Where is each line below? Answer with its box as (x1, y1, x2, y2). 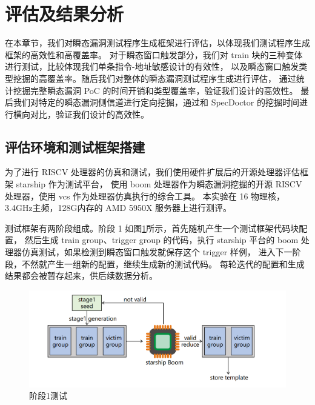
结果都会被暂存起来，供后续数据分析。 (5, 269, 157, 282)
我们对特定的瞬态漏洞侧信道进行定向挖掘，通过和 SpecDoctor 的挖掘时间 (13, 96, 299, 109)
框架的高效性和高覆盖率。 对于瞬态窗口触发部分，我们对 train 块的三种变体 (5, 48, 303, 61)
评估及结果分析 (5, 1, 124, 26)
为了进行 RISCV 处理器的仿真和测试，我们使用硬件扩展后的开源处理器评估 (5, 166, 300, 178)
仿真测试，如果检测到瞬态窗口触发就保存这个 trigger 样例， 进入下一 (21, 246, 293, 258)
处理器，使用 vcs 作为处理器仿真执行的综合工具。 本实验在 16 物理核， (5, 189, 285, 202)
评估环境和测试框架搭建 (5, 137, 145, 156)
